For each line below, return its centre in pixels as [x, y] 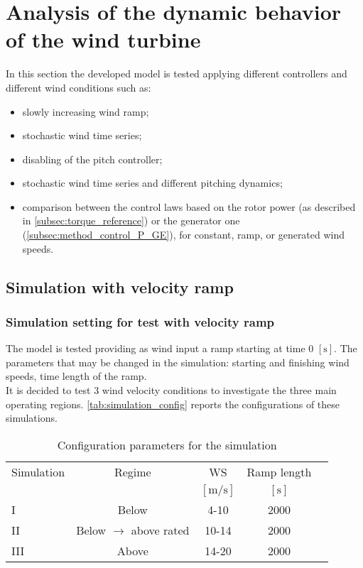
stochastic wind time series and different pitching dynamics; [152, 183]
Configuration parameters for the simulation [167, 444]
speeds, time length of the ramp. [76, 376]
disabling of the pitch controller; [92, 159]
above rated [160, 530]
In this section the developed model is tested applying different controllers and [177, 73]
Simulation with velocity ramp [120, 286]
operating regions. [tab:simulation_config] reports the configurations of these [173, 404]
